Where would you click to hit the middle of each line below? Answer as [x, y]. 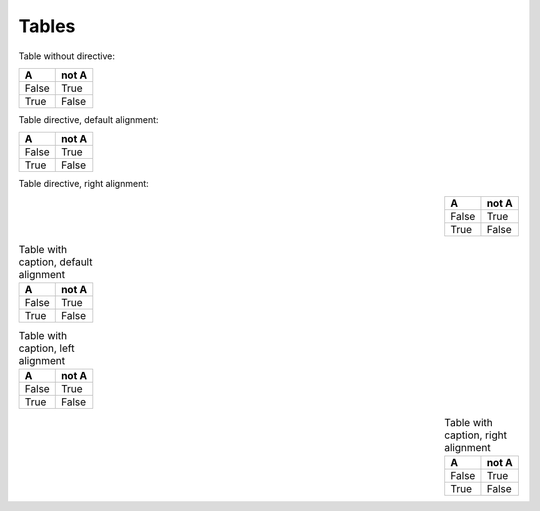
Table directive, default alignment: [88, 119]
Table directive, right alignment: [83, 184]
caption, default [55, 262]
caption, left [46, 348]
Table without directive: [66, 56]
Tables [47, 26]
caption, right [475, 435]
